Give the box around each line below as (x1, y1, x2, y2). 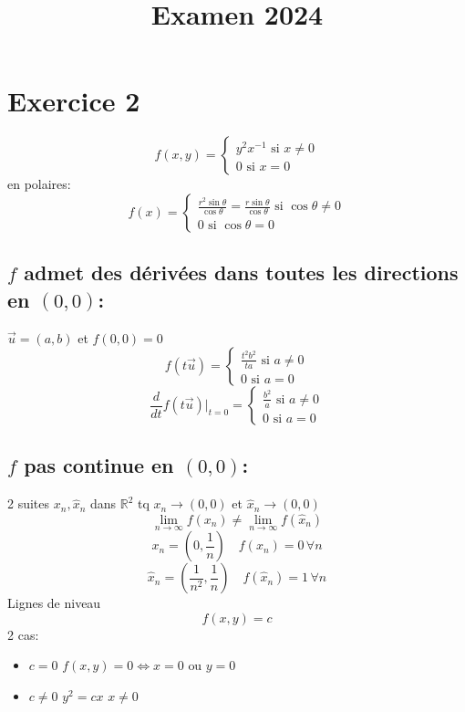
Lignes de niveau (7, 593, 101, 613)
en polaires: (7, 174, 71, 194)
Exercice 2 (7, 82, 140, 120)
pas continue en (24, 451, 174, 479)
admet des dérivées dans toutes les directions (24, 258, 459, 287)
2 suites (7, 494, 50, 513)
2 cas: (7, 624, 39, 644)
